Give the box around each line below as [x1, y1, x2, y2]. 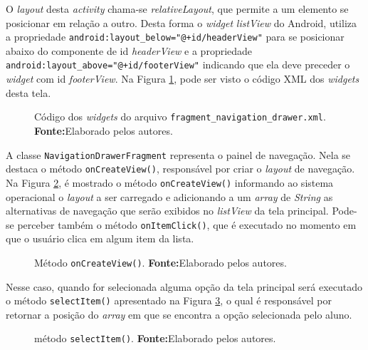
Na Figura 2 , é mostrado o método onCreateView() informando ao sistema [6, 175, 334, 190]
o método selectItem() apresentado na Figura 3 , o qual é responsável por [6, 293, 332, 308]
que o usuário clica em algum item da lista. [6, 231, 194, 246]
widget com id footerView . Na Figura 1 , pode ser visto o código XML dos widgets [6, 71, 359, 86]
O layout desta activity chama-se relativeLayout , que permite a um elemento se [6, 1, 349, 16]
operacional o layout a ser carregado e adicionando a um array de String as [6, 189, 333, 204]
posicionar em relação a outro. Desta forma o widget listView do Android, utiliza [6, 15, 357, 30]
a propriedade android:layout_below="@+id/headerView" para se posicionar [6, 29, 345, 44]
